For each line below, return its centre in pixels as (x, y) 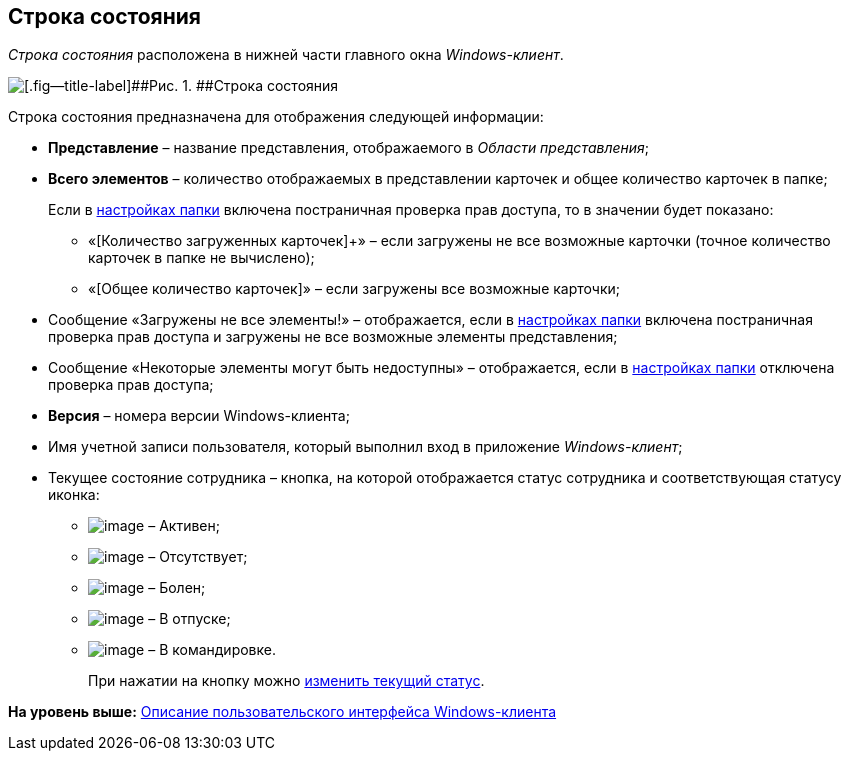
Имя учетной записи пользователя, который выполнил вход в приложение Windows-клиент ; (365, 447)
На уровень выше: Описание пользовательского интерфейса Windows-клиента (282, 712)
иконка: (74, 495)
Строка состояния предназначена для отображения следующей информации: (276, 117)
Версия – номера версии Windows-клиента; (199, 416)
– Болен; (177, 588)
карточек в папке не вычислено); (201, 258)
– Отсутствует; (198, 557)
